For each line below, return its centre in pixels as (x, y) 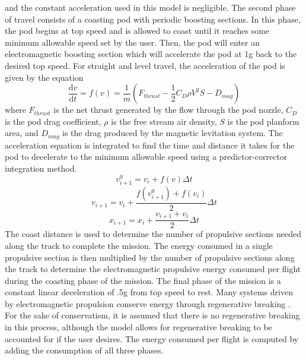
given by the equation (44, 77)
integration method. (41, 168)
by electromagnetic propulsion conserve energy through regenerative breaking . (148, 303)
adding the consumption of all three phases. (84, 350)
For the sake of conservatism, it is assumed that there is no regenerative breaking (152, 315)
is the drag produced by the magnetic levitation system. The (173, 133)
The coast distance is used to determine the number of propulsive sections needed (153, 234)
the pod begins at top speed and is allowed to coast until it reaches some (137, 31)
